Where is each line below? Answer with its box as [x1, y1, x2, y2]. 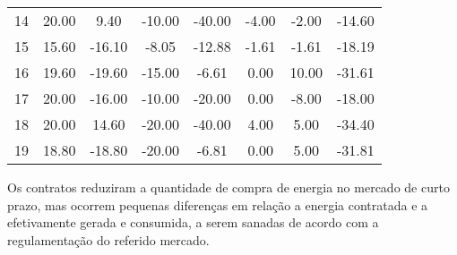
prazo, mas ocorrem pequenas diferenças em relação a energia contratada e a [7, 195, 428, 214]
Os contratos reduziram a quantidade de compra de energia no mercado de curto [7, 178, 450, 196]
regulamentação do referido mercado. [7, 230, 210, 249]
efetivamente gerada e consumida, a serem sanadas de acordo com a [7, 213, 379, 232]
